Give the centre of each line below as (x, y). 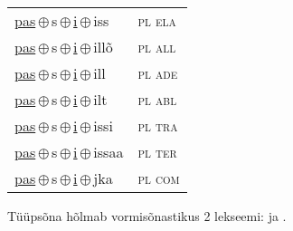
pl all (157, 47)
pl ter (157, 152)
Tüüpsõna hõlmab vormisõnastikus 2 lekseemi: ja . (147, 216)
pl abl (157, 99)
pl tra (158, 125)
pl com (159, 178)
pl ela (157, 20)
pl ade (158, 73)
